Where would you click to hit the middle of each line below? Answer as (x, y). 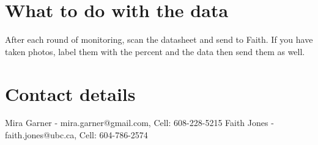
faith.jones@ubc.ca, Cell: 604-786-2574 (76, 135)
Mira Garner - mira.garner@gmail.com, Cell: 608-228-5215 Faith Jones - (139, 123)
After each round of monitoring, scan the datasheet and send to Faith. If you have (159, 39)
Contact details (70, 93)
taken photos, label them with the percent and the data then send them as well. (155, 51)
